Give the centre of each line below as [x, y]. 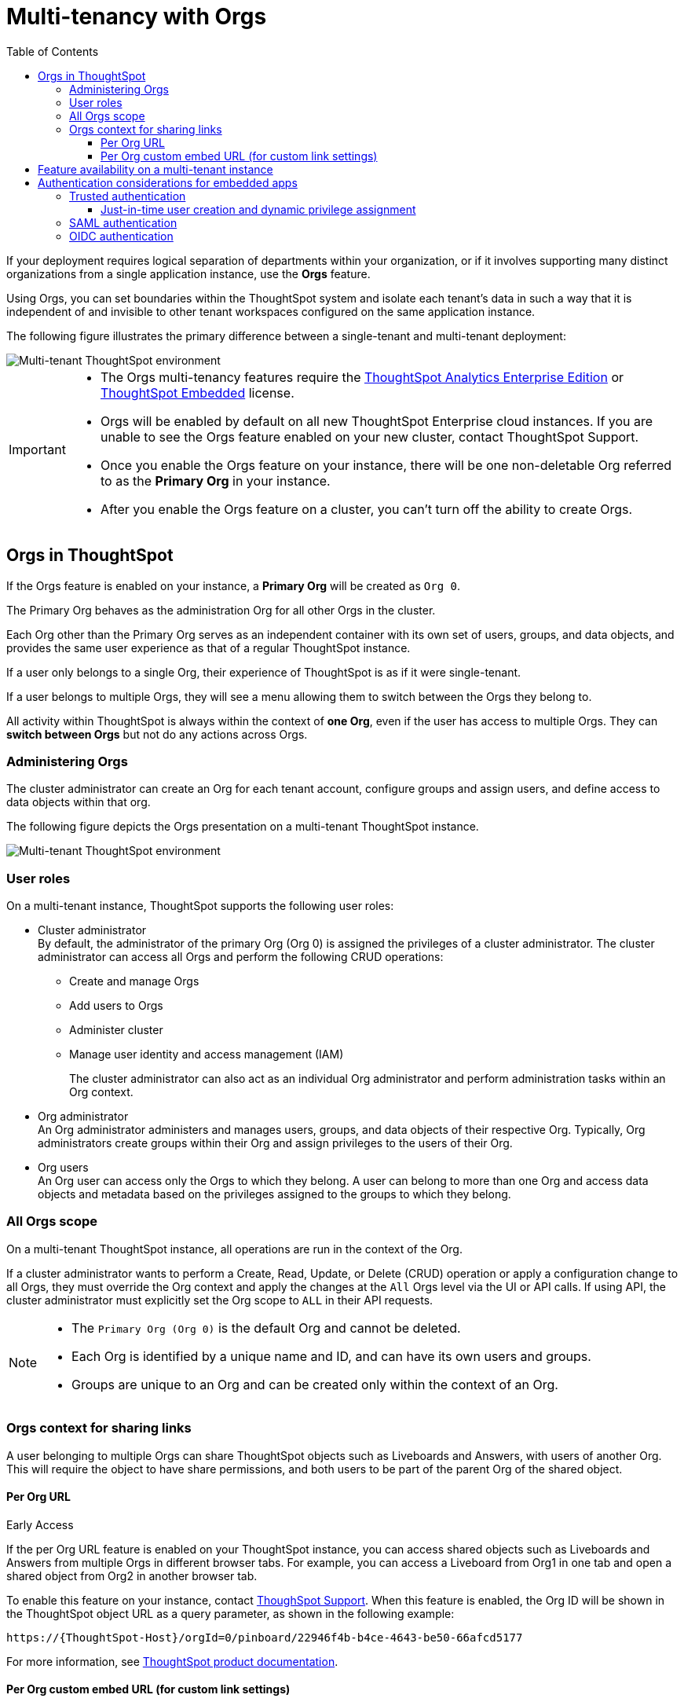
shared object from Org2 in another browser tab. [132, 1575]
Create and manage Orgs [134, 981]
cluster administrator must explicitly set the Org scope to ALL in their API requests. [220, 1300]
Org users [63, 1168]
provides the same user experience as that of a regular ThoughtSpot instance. [208, 647]
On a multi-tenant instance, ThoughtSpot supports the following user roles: [200, 906]
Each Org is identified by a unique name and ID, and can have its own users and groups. [331, 1356]
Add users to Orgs [116, 1006]
